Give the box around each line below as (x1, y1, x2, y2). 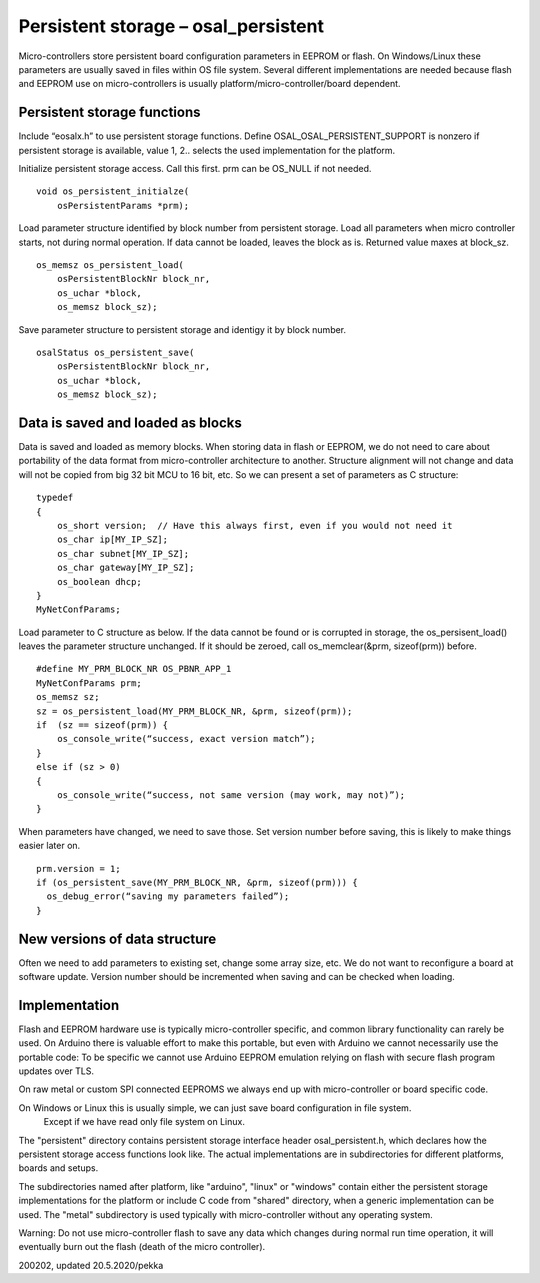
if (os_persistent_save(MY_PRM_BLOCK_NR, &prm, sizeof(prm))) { (36, 876, 359, 888)
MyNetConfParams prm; (36, 677, 142, 689)
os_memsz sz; (36, 691, 100, 703)
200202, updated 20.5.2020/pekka (18, 1259, 164, 1271)
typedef (36, 492, 74, 504)
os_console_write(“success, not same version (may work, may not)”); (56, 789, 406, 800)
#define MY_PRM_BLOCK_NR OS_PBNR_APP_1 (36, 663, 232, 675)
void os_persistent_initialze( (36, 186, 190, 197)
